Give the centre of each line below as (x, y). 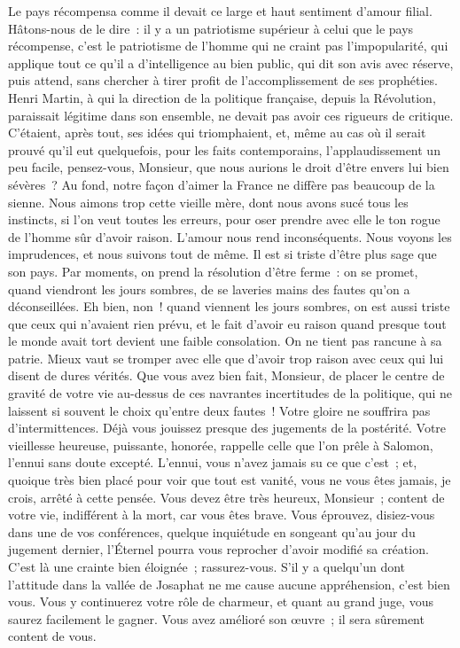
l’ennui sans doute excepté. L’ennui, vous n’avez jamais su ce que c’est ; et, (213, 462)
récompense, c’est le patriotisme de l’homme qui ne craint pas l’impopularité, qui (228, 46)
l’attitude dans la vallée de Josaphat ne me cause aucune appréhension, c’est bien (229, 584)
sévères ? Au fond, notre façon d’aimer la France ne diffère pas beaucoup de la (222, 184)
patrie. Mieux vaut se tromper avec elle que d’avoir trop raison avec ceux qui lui (226, 358)
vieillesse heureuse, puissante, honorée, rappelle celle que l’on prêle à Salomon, (221, 445)
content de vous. (52, 636)
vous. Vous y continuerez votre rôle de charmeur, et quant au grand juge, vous (221, 601)
